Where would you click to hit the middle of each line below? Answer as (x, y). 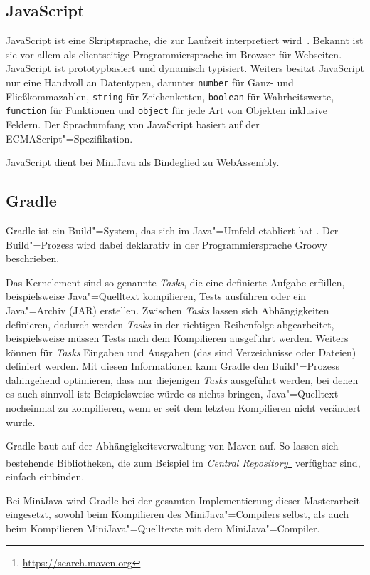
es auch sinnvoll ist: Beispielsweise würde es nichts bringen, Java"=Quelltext (172, 394)
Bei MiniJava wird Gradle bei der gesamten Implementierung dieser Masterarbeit (183, 500)
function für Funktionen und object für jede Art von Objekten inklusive (166, 110)
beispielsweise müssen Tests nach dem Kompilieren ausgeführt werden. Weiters (177, 338)
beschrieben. (33, 258)
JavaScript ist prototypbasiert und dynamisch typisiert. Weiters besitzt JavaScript (185, 68)
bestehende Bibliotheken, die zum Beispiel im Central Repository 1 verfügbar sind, (183, 461)
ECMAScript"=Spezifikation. (69, 138)
